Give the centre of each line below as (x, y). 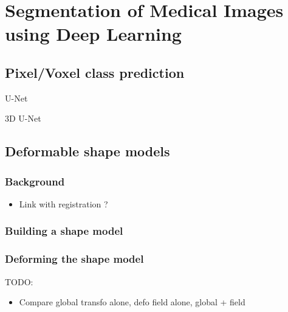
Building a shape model (64, 231)
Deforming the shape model (74, 259)
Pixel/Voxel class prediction (95, 72)
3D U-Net (23, 118)
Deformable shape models (87, 151)
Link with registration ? (63, 203)
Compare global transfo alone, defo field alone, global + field (132, 302)
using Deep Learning (93, 34)
